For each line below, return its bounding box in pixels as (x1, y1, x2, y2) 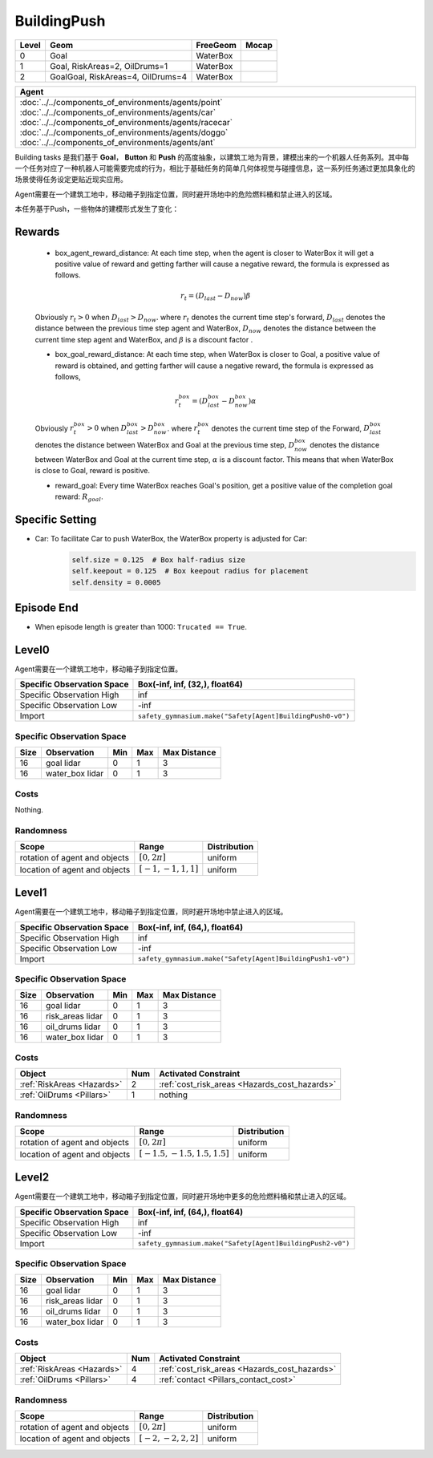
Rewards (14, 225, 60, 238)
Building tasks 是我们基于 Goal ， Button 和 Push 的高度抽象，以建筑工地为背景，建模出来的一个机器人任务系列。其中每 (14, 152, 410, 162)
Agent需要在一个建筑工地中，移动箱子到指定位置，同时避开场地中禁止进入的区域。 (14, 907, 288, 917)
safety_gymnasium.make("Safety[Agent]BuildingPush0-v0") (137, 711, 350, 720)
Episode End (14, 601, 79, 614)
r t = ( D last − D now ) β (180, 291, 251, 302)
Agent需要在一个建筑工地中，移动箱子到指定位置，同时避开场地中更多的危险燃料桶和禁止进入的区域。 (14, 1192, 351, 1201)
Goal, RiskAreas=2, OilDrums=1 (49, 60, 168, 71)
